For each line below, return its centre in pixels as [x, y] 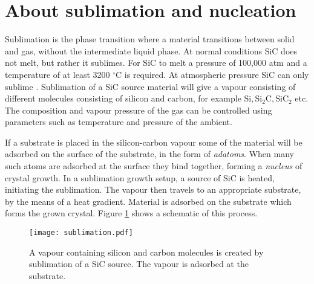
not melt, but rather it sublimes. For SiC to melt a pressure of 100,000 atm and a [156, 63]
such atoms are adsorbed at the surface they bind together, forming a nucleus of [154, 166]
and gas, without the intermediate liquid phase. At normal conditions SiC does [151, 50]
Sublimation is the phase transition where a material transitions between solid [150, 39]
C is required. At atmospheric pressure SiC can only [212, 74]
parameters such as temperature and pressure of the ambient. [119, 122]
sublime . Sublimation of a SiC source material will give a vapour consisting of [150, 86]
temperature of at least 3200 [57, 74]
